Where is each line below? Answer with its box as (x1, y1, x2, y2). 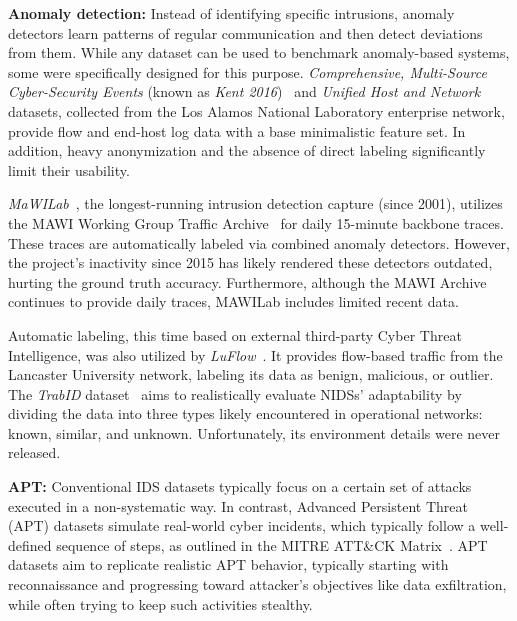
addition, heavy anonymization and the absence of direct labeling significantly (8, 140, 486, 161)
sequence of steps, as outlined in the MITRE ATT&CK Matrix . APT (56, 534, 488, 555)
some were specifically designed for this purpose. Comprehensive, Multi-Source (8, 61, 487, 82)
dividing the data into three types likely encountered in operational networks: (8, 403, 483, 424)
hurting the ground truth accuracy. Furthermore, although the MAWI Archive (8, 271, 487, 292)
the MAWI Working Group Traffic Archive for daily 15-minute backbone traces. (8, 212, 504, 233)
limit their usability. (8, 159, 130, 180)
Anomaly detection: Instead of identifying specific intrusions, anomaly (8, 3, 455, 23)
